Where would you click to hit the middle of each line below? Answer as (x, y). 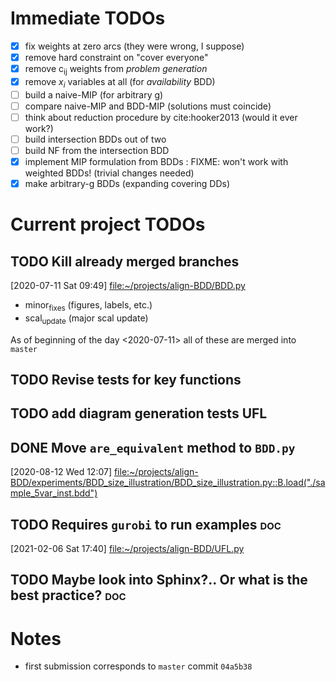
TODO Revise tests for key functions (126, 380)
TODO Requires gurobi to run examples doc (146, 524)
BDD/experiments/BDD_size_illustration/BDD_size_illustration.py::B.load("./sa (168, 483)
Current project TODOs (108, 224)
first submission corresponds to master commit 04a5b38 (138, 666)
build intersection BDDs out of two (95, 139)
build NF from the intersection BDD (97, 150)
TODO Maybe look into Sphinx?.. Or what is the (159, 580)
